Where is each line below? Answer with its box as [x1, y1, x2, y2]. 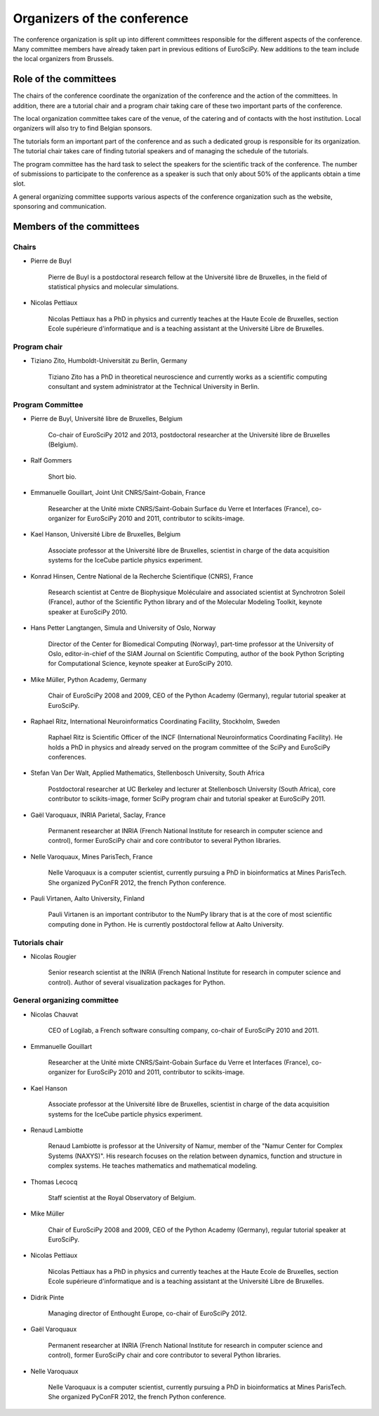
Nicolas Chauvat [30, 1010, 79, 1019]
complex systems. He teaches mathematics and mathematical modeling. [48, 1161, 258, 1170]
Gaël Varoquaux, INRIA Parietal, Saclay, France [30, 811, 166, 819]
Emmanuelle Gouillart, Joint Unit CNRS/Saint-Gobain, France [30, 489, 206, 497]
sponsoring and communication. [13, 202, 107, 211]
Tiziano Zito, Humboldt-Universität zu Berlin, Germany [30, 356, 187, 365]
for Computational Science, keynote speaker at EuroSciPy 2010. [48, 659, 233, 668]
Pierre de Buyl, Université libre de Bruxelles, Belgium [30, 415, 182, 423]
